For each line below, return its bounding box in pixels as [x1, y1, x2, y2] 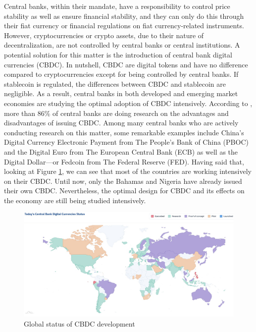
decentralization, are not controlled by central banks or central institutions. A [4, 40, 240, 50]
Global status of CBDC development [24, 319, 135, 329]
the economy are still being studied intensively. [4, 195, 146, 205]
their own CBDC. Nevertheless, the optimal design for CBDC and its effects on [4, 185, 245, 196]
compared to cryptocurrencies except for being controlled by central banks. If [4, 69, 239, 79]
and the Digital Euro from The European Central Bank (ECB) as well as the [4, 146, 238, 157]
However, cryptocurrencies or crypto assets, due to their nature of [4, 30, 204, 40]
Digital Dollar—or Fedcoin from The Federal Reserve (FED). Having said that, [4, 156, 244, 166]
